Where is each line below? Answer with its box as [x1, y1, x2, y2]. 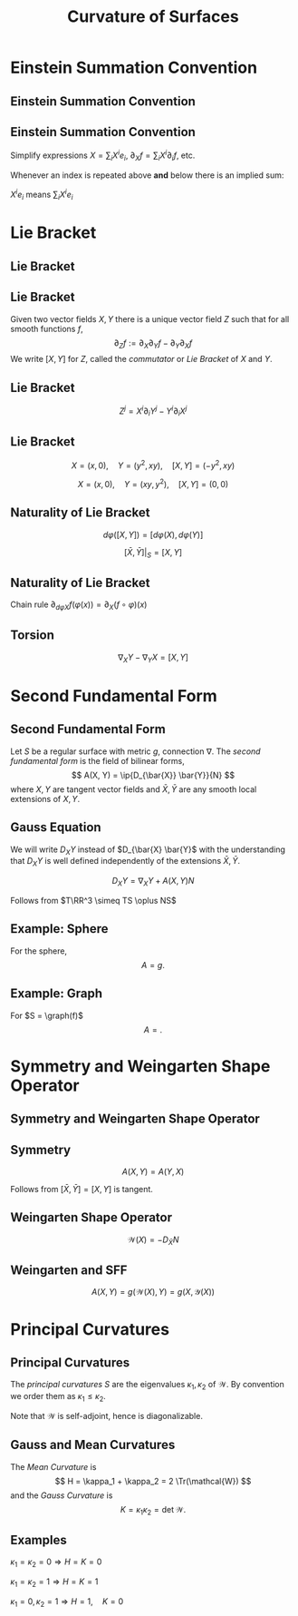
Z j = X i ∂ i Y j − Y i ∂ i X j [119, 404, 187, 418]
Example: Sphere [10, 921, 109, 936]
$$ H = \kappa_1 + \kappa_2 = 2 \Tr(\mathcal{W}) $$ [54, 1475, 252, 1486]
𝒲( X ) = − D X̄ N [127, 1234, 179, 1247]
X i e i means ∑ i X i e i [10, 187, 73, 201]
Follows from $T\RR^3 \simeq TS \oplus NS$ [10, 895, 178, 906]
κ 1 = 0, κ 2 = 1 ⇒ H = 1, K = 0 [10, 1595, 124, 1609]
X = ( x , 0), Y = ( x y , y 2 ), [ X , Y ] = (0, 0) [77, 477, 229, 489]
